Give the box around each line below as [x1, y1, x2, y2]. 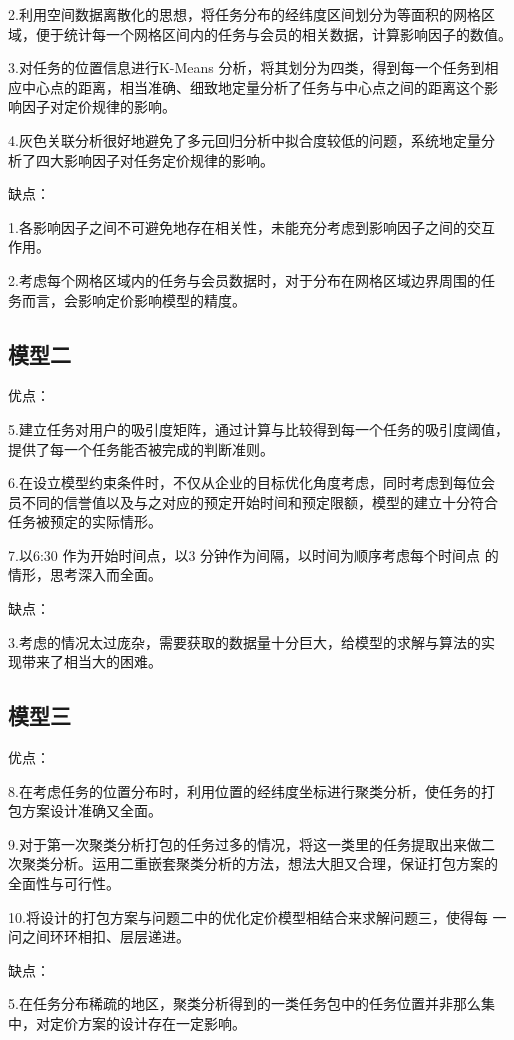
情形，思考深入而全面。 [8, 564, 162, 585]
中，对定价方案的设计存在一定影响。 [8, 1013, 246, 1033]
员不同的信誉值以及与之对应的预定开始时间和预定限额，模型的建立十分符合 [8, 491, 498, 512]
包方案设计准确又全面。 [8, 800, 162, 821]
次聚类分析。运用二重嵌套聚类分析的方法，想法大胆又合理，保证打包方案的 [8, 853, 498, 874]
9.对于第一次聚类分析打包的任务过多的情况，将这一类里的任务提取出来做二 [8, 833, 495, 854]
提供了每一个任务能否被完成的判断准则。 [8, 438, 274, 459]
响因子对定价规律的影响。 [8, 96, 176, 117]
